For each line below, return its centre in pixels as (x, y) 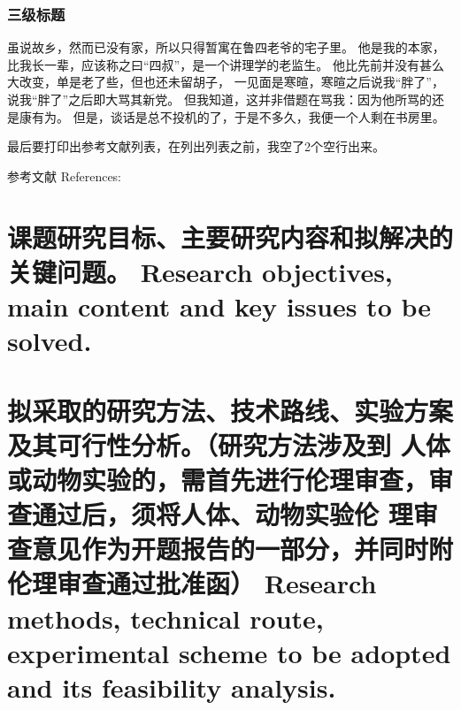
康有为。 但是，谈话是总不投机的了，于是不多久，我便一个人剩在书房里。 (232, 116)
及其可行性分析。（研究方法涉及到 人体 (229, 444)
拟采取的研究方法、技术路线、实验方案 (230, 410)
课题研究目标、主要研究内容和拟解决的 (230, 237)
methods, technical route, (165, 618)
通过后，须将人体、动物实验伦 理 (223, 514)
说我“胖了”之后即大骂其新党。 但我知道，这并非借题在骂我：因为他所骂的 (219, 99)
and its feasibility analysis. (172, 687)
